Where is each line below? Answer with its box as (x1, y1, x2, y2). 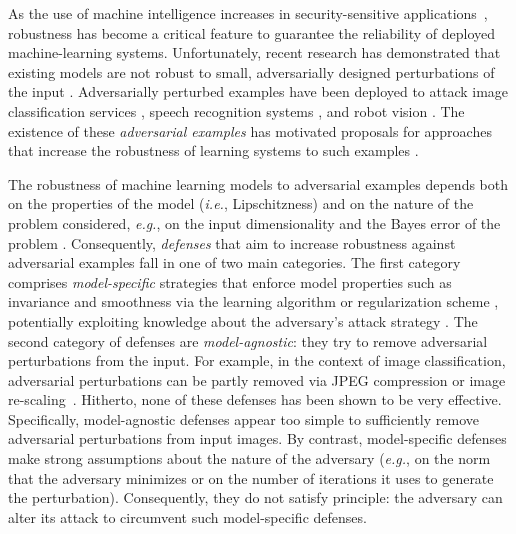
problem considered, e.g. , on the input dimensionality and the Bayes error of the (8, 212, 501, 233)
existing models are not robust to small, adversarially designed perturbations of (8, 61, 495, 82)
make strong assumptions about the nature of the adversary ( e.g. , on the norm (8, 448, 491, 469)
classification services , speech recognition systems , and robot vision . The (8, 100, 465, 121)
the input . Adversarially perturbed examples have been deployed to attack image (8, 81, 509, 102)
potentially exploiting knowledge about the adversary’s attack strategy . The (8, 310, 478, 331)
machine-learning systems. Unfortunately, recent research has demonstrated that (8, 42, 501, 63)
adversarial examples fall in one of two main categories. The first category (8, 252, 461, 273)
